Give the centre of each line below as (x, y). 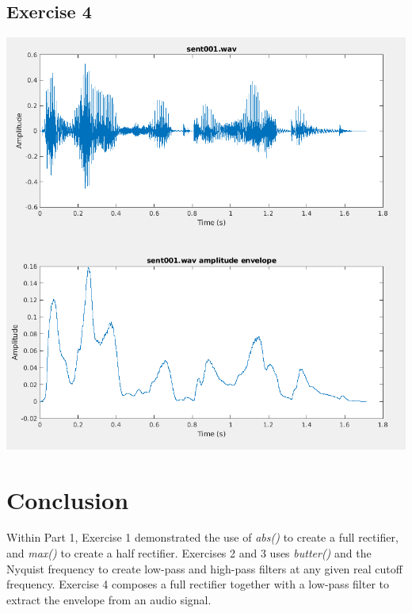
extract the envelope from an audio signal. (109, 599)
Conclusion (68, 499)
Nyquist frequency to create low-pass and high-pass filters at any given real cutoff (204, 568)
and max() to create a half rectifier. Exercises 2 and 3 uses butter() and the (189, 553)
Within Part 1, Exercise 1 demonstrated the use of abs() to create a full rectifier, (202, 537)
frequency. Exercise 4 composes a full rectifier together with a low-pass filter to (198, 584)
